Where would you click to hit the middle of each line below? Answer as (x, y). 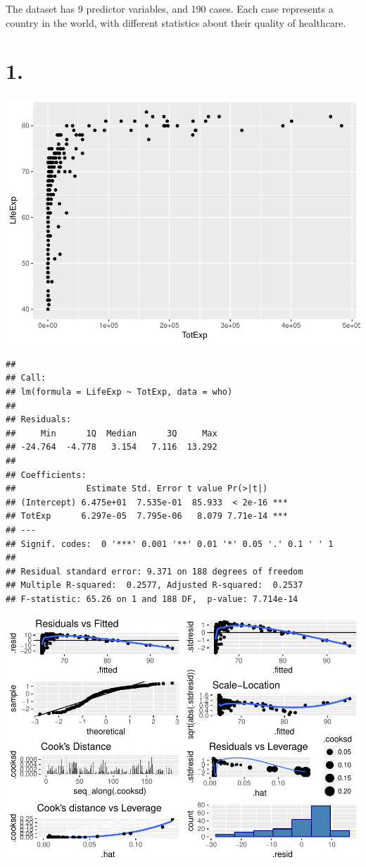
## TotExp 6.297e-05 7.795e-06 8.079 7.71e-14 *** (147, 516)
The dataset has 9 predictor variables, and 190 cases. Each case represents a (170, 8)
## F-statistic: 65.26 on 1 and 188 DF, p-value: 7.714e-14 (152, 599)
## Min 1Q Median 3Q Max (112, 433)
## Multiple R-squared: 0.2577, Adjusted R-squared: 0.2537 (154, 585)
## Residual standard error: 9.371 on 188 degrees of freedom (154, 571)
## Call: (26, 378)
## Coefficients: (46, 475)
